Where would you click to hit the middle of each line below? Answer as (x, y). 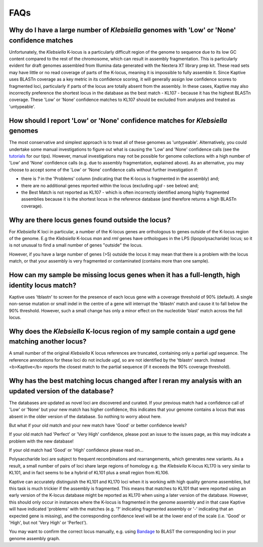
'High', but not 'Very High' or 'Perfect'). (48, 523)
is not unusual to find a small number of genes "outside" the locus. (76, 245)
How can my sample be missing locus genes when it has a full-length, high (125, 275)
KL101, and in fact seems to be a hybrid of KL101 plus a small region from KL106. (89, 473)
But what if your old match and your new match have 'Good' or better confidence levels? (98, 425)
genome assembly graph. (35, 538)
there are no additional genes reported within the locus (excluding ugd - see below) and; (110, 185)
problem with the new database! (41, 441)
